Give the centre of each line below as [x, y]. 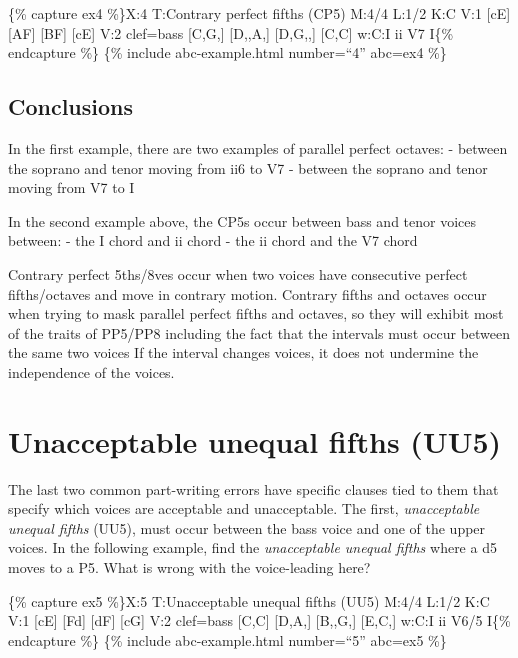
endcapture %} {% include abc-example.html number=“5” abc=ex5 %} [227, 639]
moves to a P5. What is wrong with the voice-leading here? [189, 567]
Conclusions [71, 106]
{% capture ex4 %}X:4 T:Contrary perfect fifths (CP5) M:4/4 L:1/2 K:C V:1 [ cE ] [259, 13]
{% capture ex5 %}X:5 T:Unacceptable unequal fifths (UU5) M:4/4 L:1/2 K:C [249, 600]
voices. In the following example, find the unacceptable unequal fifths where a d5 [252, 547]
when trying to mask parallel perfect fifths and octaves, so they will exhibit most [256, 313]
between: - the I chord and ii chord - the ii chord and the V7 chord [213, 240]
